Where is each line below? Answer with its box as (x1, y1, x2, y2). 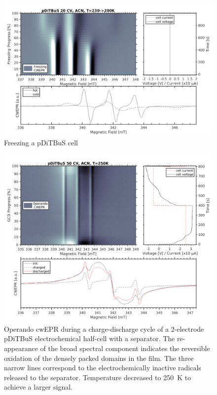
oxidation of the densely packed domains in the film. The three (4, 352, 194, 363)
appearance (4, 343, 38, 353)
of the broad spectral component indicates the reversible (40, 343, 210, 353)
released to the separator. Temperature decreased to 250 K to (4, 372, 191, 382)
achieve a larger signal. (4, 382, 72, 392)
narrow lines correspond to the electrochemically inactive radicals (4, 362, 201, 373)
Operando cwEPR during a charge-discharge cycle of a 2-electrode (4, 323, 204, 334)
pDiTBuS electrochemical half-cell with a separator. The (4, 333, 175, 344)
